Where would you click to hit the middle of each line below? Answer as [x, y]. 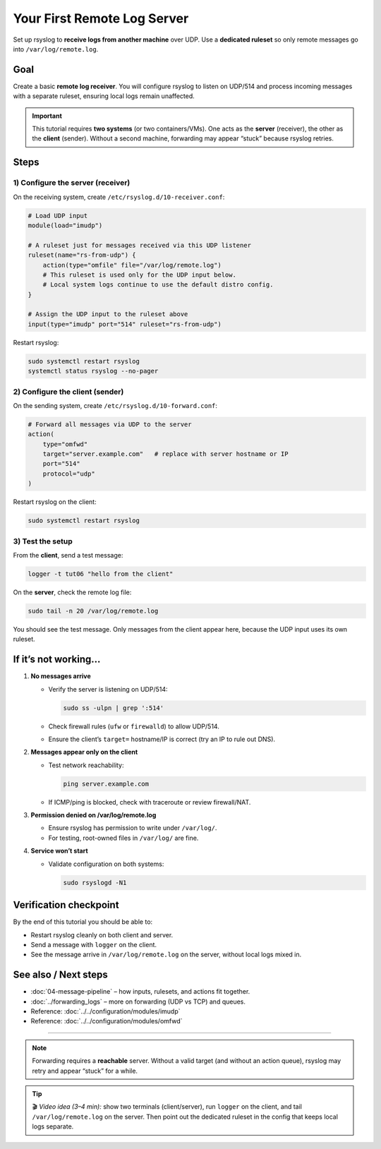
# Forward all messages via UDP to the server [110, 424]
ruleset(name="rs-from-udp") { [82, 255]
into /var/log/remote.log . [56, 49]
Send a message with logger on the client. [94, 944]
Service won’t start [59, 851]
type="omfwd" [65, 444]
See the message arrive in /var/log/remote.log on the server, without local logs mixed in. [166, 955]
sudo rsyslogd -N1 [95, 883]
